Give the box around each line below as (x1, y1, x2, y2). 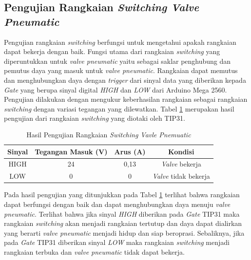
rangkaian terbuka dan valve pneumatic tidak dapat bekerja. (4, 246, 185, 257)
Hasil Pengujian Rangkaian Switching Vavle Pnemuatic (26, 129, 191, 139)
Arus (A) (114, 146, 146, 156)
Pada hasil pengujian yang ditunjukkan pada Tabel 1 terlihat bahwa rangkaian (4, 189, 240, 200)
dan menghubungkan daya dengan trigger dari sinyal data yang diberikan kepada (4, 74, 246, 85)
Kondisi (168, 146, 194, 156)
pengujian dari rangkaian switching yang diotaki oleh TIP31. (4, 113, 185, 123)
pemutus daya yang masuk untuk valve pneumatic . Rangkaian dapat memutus (4, 65, 238, 75)
